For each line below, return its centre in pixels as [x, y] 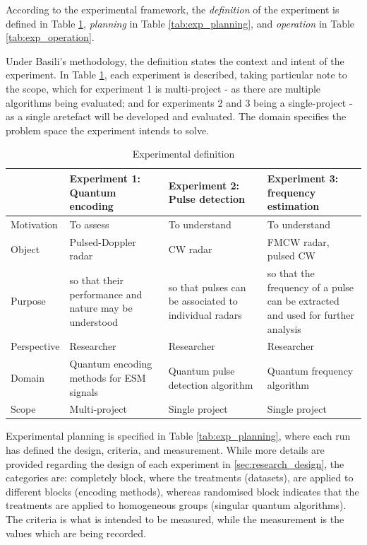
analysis [284, 328]
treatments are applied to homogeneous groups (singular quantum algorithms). [176, 505]
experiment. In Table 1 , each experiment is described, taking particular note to [176, 75]
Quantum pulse [201, 371]
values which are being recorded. [76, 533]
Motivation [34, 224]
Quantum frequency [310, 371]
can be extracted [303, 301]
